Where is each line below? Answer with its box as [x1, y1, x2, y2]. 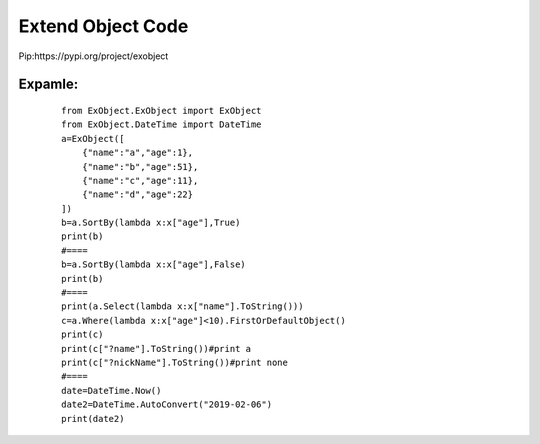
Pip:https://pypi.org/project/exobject [18, 50, 169, 62]
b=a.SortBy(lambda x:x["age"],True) [61, 217, 241, 229]
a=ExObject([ [61, 133, 125, 144]
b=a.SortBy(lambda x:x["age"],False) [61, 259, 247, 270]
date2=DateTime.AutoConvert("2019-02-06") [61, 399, 273, 410]
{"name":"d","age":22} [81, 189, 194, 200]
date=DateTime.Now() [61, 385, 162, 396]
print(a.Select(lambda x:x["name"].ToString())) [61, 301, 304, 312]
